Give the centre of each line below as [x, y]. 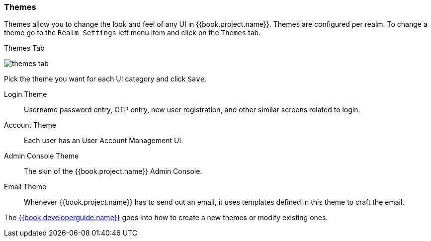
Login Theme [26, 94]
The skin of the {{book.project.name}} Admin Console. [113, 171]
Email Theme [25, 187]
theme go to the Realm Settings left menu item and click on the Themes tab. [132, 33]
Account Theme [30, 125]
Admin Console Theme [42, 156]
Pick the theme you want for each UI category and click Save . [105, 79]
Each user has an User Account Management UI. [104, 141]
